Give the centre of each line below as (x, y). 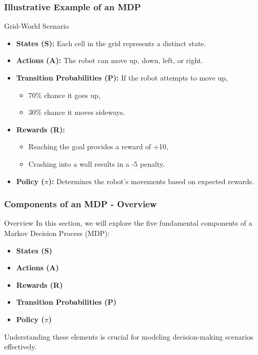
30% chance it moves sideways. (77, 112)
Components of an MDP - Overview (81, 204)
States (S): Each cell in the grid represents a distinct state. (111, 43)
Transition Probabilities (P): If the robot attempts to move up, (122, 77)
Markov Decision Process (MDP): (57, 233)
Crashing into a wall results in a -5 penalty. (97, 163)
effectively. (21, 347)
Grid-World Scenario (37, 26)
